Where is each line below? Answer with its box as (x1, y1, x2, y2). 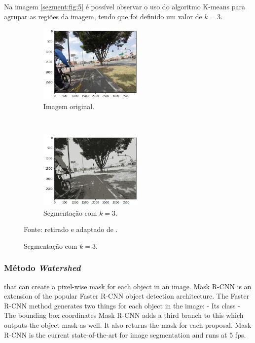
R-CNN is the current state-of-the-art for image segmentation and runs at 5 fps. (4, 329, 246, 340)
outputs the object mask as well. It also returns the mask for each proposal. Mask (4, 319, 252, 330)
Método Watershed (4, 262, 81, 274)
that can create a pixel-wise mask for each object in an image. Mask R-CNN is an (4, 281, 252, 291)
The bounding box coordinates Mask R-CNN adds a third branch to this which (4, 310, 244, 320)
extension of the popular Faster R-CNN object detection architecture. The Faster (4, 291, 250, 301)
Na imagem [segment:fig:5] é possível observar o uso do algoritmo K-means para (4, 1, 246, 11)
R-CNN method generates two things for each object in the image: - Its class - (4, 300, 240, 310)
